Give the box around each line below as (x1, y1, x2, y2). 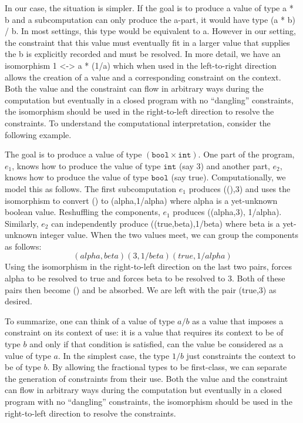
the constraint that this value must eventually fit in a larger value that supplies (5, 36, 290, 48)
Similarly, (5, 217, 39, 229)
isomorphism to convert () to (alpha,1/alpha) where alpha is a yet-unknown (5, 194, 278, 206)
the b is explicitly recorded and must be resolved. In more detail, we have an (5, 48, 281, 60)
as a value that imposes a (192, 314, 284, 327)
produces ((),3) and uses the (188, 182, 291, 194)
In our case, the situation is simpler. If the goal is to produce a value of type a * (5, 2, 294, 14)
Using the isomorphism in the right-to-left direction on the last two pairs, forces (5, 260, 292, 273)
